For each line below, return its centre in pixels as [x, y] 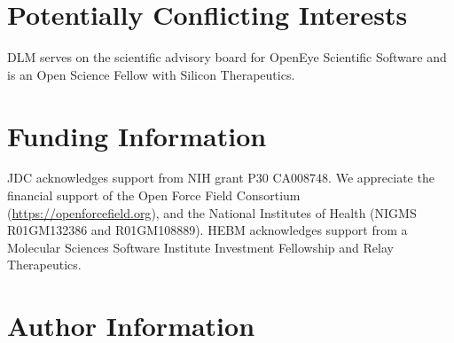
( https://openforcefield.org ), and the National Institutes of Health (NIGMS [212, 212]
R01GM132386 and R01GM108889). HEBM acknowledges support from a [207, 230]
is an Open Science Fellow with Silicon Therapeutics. [151, 74]
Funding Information [137, 135]
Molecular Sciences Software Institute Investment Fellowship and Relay [200, 247]
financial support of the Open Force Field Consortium [154, 195]
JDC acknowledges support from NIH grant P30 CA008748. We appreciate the [221, 178]
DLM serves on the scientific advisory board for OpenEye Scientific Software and [227, 57]
